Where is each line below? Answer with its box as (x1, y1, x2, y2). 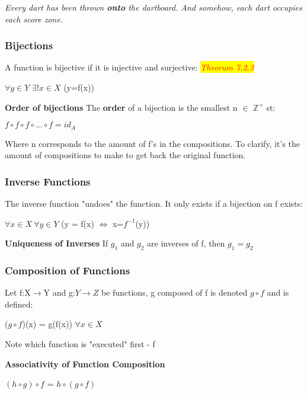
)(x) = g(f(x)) (22, 318, 72, 330)
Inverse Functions (5, 174, 91, 188)
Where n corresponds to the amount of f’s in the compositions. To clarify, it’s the (5, 137, 300, 149)
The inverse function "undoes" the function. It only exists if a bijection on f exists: (5, 197, 303, 210)
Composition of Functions (5, 262, 130, 277)
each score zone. (5, 12, 63, 25)
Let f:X (5, 286, 31, 299)
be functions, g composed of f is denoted (101, 286, 248, 299)
